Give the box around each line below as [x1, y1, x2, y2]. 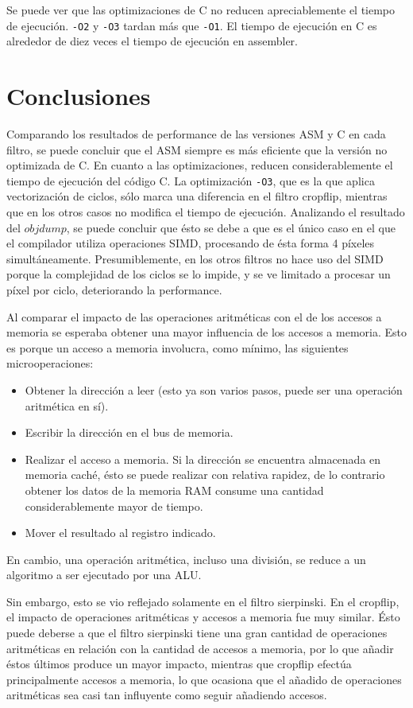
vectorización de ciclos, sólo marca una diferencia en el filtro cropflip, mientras [6, 188, 388, 204]
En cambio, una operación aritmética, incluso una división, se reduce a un [6, 550, 366, 567]
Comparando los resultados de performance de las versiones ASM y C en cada [6, 125, 386, 142]
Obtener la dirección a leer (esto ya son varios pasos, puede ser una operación [25, 381, 403, 398]
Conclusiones [6, 80, 151, 112]
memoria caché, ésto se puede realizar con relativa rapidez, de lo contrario [25, 466, 385, 483]
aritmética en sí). [25, 397, 109, 414]
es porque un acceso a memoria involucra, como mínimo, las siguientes [6, 339, 349, 356]
